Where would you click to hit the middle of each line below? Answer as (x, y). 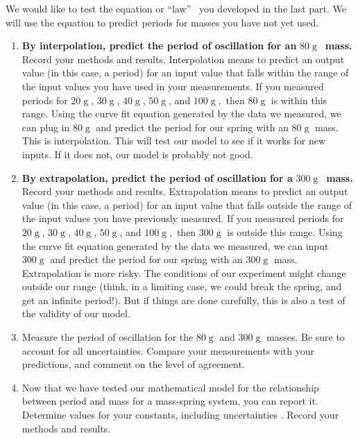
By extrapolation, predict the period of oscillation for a (157, 177)
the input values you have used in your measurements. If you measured (173, 86)
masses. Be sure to (305, 337)
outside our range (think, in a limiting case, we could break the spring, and (182, 286)
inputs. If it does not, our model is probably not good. (137, 154)
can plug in (46, 127)
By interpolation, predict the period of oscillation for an (159, 45)
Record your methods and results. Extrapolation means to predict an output (185, 191)
